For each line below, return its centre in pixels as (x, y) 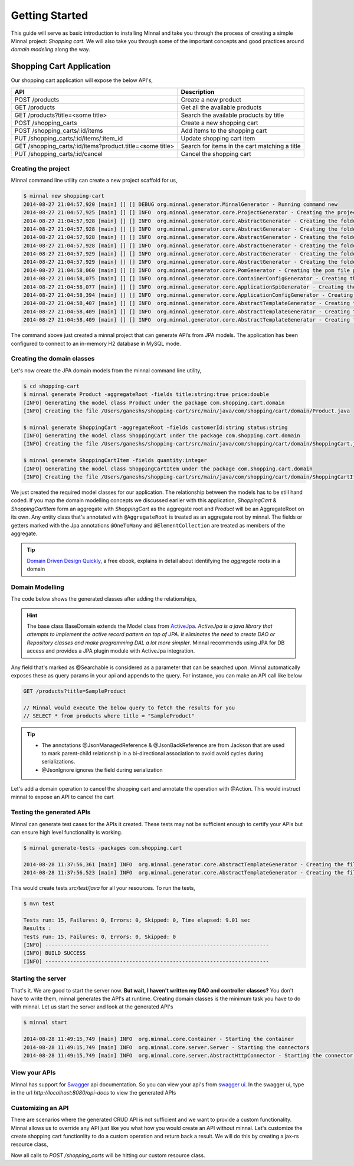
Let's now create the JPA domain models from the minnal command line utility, (106, 370)
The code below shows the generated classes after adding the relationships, (104, 599)
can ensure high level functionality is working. (67, 833)
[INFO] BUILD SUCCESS (55, 953)
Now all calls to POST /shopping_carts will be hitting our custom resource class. (108, 1155)
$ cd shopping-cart (51, 386)
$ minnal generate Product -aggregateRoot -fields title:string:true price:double (146, 394)
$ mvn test (39, 904)
